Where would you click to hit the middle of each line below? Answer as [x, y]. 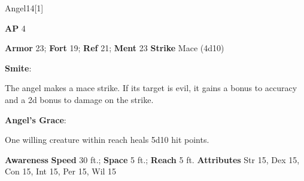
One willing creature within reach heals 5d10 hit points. [107, 140]
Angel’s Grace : [36, 119]
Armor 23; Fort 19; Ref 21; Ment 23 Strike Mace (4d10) [115, 48]
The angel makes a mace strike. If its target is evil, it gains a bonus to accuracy [151, 88]
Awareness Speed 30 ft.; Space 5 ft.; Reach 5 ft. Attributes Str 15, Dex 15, [152, 159]
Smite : [18, 68]
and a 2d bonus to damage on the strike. [79, 99]
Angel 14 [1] [24, 8]
